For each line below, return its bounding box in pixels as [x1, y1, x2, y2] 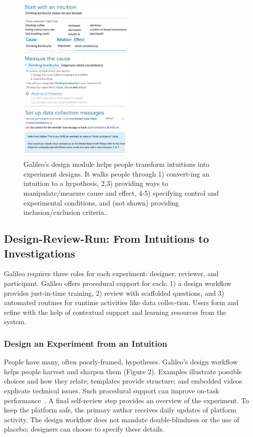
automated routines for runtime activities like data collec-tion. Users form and [4, 297, 239, 308]
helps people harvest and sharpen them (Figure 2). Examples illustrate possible [4, 366, 242, 376]
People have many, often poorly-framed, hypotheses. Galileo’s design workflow [4, 357, 238, 367]
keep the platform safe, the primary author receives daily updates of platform [4, 405, 236, 415]
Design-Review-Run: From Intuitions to [4, 231, 209, 246]
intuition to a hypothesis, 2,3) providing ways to [23, 178, 168, 188]
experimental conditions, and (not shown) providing [23, 197, 179, 207]
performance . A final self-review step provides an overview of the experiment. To [4, 395, 249, 405]
